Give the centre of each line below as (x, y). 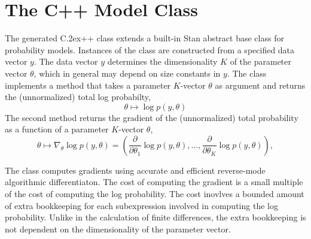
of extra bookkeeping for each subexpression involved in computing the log (141, 205)
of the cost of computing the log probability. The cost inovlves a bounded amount (155, 194)
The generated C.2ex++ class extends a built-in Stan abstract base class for (144, 38)
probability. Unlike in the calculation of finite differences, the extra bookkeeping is (155, 217)
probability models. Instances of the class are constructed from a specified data (150, 49)
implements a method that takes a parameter (88, 85)
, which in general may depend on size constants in (127, 73)
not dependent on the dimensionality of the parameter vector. (118, 229)
